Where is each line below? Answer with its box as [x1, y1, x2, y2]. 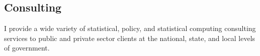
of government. [4, 42, 50, 53]
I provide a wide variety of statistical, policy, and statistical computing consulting [4, 23, 256, 33]
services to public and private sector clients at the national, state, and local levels [4, 32, 255, 43]
